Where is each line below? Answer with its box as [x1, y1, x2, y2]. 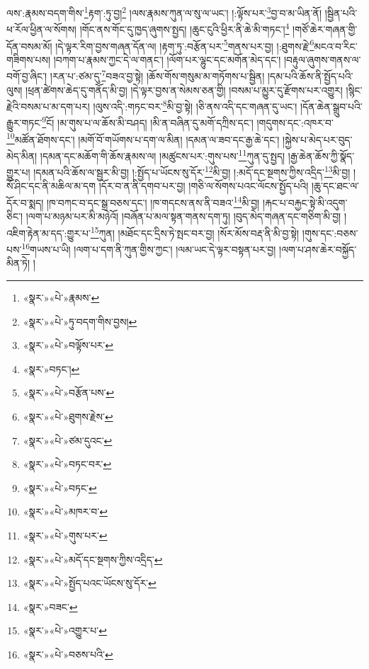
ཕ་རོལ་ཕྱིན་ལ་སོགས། [6, 21, 76, 36]
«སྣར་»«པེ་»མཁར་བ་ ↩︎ [23, 504, 108, 519]
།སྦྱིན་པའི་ [324, 5, 358, 20]
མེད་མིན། [6, 148, 38, 163]
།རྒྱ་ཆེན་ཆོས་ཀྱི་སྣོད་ [288, 148, 355, 163]
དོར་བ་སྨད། [6, 195, 44, 210]
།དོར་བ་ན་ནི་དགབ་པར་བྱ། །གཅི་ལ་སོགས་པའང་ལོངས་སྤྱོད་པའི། [98, 178, 309, 193]
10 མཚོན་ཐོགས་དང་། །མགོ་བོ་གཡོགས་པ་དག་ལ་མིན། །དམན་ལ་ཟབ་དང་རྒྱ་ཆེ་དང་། [6, 130, 280, 147]
